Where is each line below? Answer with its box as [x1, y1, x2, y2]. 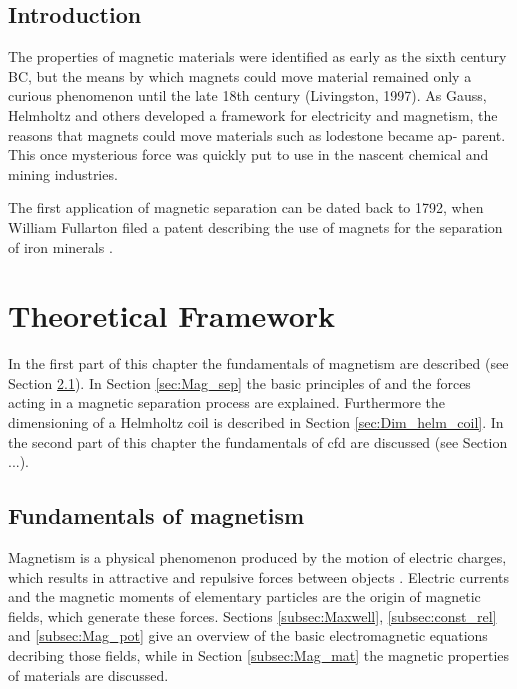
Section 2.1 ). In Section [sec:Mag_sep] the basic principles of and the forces [8, 372, 471, 393]
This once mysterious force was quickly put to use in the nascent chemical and [8, 144, 489, 165]
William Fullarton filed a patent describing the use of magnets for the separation [8, 216, 503, 237]
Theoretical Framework [8, 295, 336, 336]
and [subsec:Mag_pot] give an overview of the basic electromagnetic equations [8, 625, 488, 646]
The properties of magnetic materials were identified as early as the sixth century [8, 46, 507, 67]
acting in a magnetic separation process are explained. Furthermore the [8, 392, 445, 413]
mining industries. [8, 163, 118, 184]
